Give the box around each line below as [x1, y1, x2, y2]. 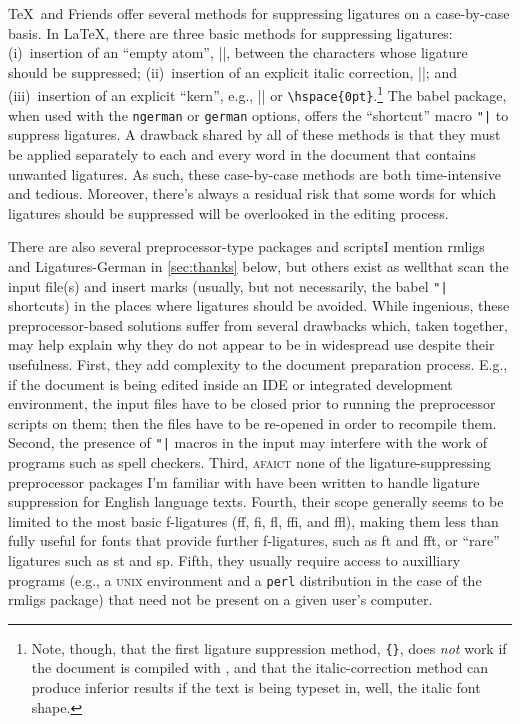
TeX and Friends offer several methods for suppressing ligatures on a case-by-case [8, 3, 510, 23]
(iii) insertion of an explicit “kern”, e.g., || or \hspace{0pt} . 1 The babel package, [8, 82, 507, 106]
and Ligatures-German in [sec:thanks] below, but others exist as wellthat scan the [8, 255, 509, 276]
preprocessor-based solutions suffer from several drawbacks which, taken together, [8, 314, 508, 335]
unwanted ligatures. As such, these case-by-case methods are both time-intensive [8, 163, 501, 184]
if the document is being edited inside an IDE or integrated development [8, 373, 453, 394]
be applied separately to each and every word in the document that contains [8, 143, 476, 164]
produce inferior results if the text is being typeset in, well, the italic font [31, 677, 481, 698]
